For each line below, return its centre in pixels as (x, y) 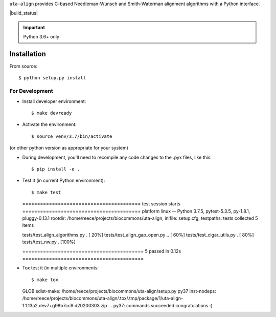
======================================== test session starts (101, 204)
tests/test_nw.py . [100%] (49, 242)
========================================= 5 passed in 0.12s (102, 251)
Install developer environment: (54, 101)
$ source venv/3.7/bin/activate (72, 136)
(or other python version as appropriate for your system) (69, 148)
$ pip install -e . (56, 169)
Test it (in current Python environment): (64, 181)
